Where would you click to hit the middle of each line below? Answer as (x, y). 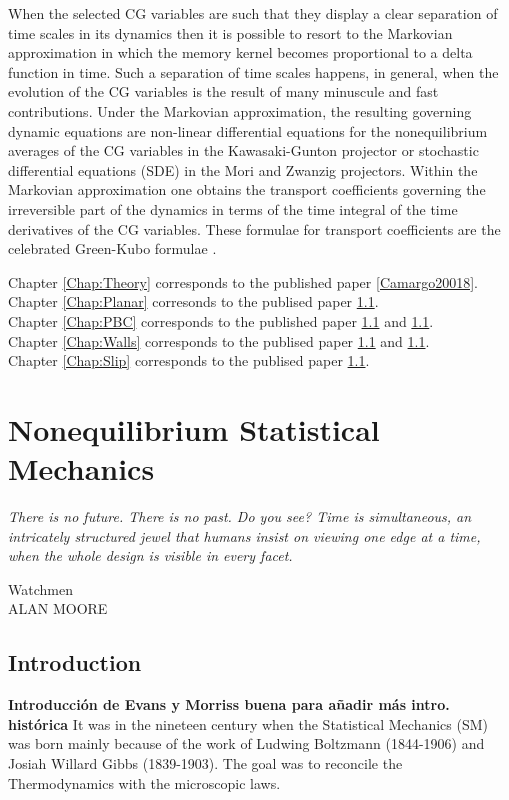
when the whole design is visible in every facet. (150, 555)
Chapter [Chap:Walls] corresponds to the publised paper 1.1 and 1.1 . (219, 340)
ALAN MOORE (58, 608)
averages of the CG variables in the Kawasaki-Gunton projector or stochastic (243, 150)
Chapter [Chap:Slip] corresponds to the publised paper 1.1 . (189, 360)
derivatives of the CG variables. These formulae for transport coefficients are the (254, 228)
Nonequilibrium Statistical (194, 428)
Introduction (75, 662)
